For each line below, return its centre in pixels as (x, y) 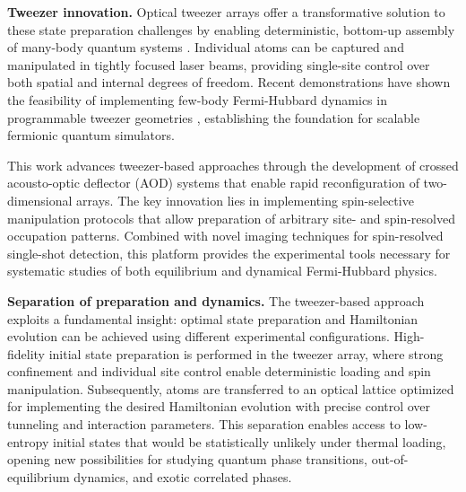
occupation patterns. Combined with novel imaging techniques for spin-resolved (225, 236)
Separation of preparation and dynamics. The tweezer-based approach (216, 300)
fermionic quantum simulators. (91, 135)
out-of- (390, 459)
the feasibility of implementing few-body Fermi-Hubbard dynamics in (197, 99)
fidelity (26, 353)
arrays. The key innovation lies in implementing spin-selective (245, 200)
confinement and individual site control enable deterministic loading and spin (219, 371)
